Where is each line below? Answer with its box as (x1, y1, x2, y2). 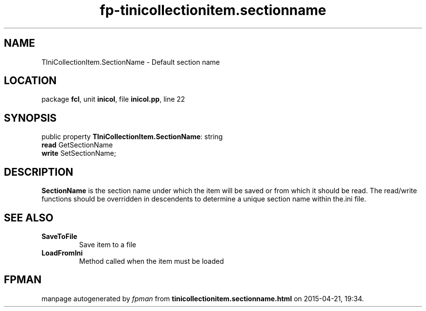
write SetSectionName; (41, 149, 116, 158)
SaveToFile (41, 232, 77, 240)
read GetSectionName (41, 141, 113, 149)
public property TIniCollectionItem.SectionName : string (41, 132, 223, 141)
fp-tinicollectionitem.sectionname (100, 2, 326, 18)
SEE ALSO (4, 211, 53, 224)
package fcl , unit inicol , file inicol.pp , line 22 (41, 95, 185, 104)
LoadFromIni (41, 248, 83, 257)
